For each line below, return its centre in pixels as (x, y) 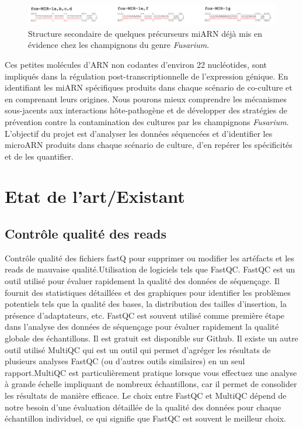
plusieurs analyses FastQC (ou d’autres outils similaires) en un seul (125, 361)
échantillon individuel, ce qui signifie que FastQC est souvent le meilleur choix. (145, 418)
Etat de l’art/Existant (95, 196)
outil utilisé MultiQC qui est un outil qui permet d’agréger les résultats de (138, 349)
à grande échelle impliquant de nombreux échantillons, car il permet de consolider (151, 384)
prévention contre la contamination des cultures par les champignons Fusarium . (147, 121)
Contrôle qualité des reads (86, 234)
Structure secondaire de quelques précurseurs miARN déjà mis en (145, 33)
